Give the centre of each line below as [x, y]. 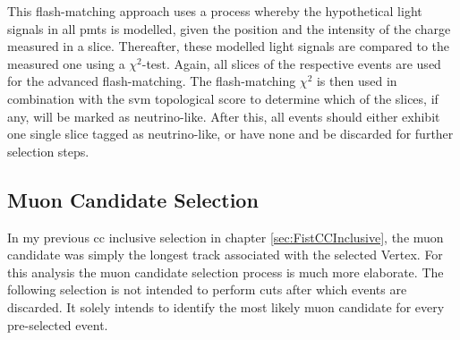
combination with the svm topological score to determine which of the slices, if [223, 98]
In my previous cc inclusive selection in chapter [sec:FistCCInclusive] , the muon [226, 237]
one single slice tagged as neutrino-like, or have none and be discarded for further [230, 134]
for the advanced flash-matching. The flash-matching [152, 81]
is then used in [357, 81]
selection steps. [48, 151]
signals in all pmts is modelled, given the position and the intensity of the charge [229, 28]
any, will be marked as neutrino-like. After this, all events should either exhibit [224, 116]
